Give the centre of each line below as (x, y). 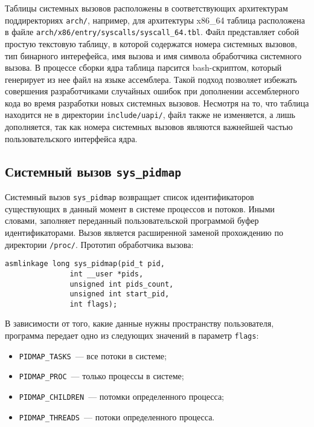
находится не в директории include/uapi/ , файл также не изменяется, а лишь (150, 115)
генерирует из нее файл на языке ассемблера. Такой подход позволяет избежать (151, 79)
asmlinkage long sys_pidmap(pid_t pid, (85, 264)
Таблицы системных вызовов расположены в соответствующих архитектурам (146, 8)
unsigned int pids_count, (122, 284)
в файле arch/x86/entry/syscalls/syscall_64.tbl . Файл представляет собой (152, 32)
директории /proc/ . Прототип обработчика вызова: (99, 244)
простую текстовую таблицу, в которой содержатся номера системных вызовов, (151, 43)
